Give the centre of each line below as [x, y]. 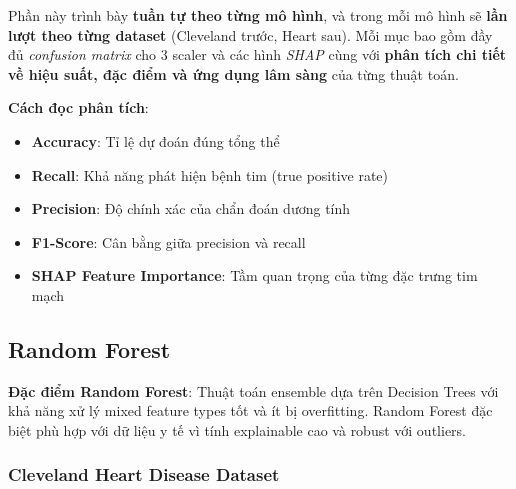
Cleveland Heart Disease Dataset [144, 474]
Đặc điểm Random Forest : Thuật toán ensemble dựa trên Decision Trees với [253, 390]
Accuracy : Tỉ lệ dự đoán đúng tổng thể [155, 140]
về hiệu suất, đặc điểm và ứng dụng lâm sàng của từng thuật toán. [233, 73]
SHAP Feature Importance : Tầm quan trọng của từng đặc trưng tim [254, 275]
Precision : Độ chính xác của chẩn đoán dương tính [191, 208]
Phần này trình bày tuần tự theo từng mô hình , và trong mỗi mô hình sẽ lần [258, 15]
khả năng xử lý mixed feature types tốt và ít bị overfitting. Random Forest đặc [250, 410]
